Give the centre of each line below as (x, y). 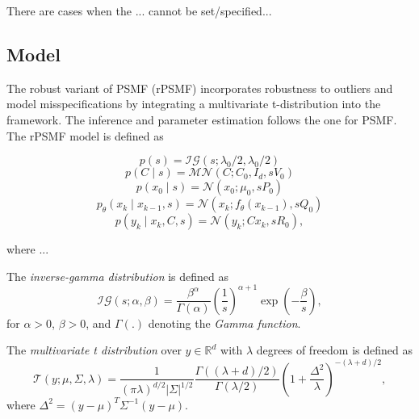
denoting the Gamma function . (224, 323)
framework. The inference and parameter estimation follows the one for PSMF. (202, 119)
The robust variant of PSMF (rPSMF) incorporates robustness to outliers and (200, 88)
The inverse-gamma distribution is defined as (118, 276)
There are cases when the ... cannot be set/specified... (139, 10)
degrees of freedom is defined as (334, 350)
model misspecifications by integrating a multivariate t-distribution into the (194, 104)
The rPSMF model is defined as (85, 135)
